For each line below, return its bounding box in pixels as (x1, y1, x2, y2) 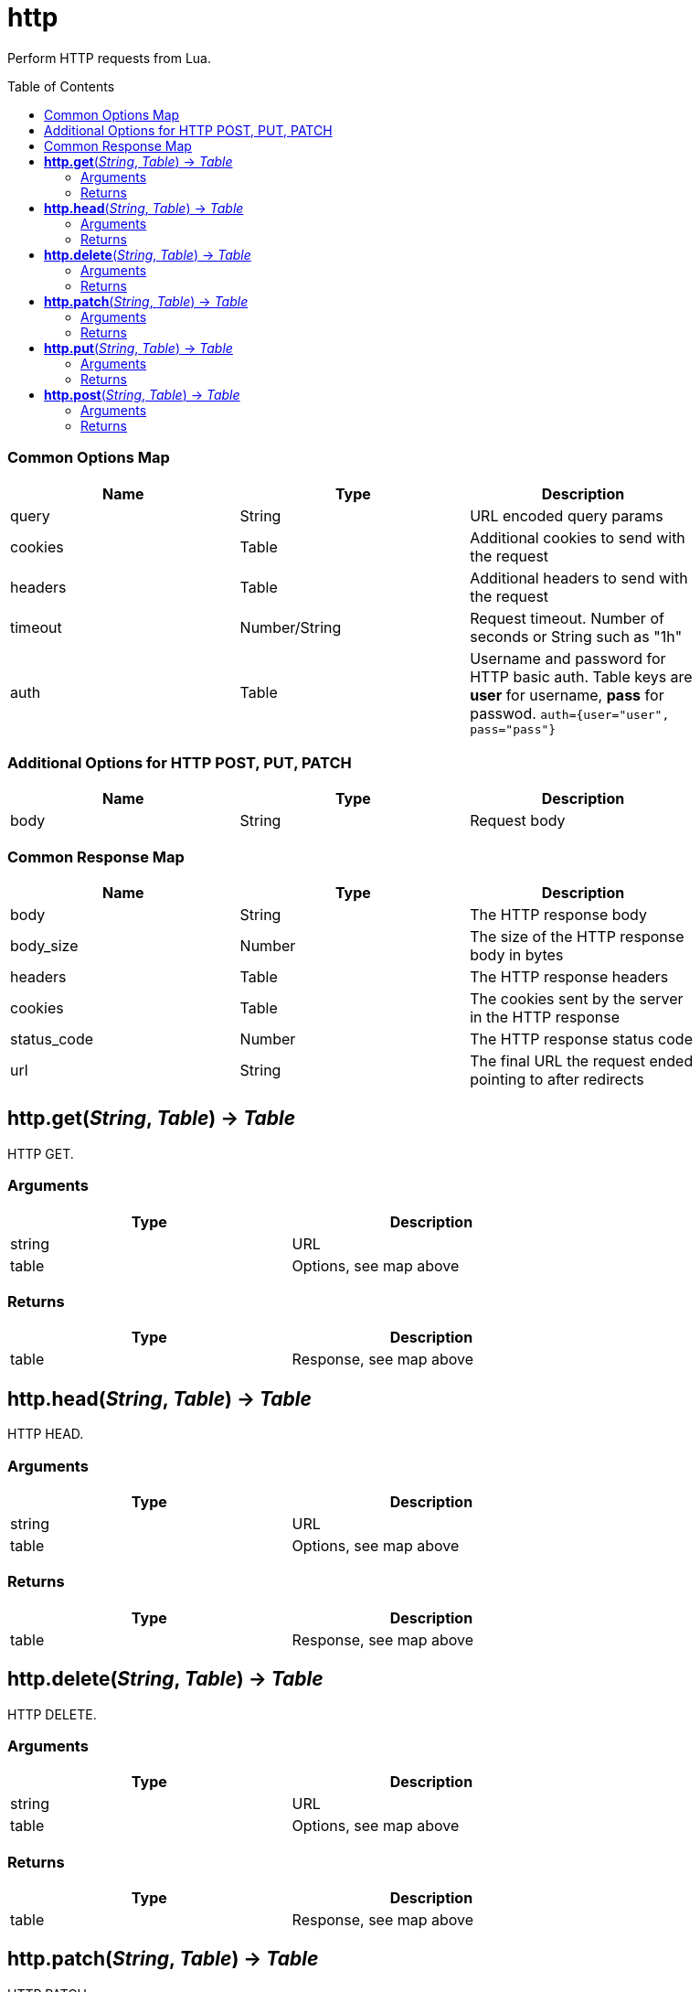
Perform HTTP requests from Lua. (7, 49, 212, 66)
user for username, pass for (470, 685, 664, 704)
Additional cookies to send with (470, 528, 685, 547)
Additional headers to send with (470, 568, 688, 587)
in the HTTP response (470, 1008, 620, 1026)
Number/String (239, 617, 342, 637)
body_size (10, 937, 79, 955)
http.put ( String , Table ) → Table (44, 339, 233, 356)
